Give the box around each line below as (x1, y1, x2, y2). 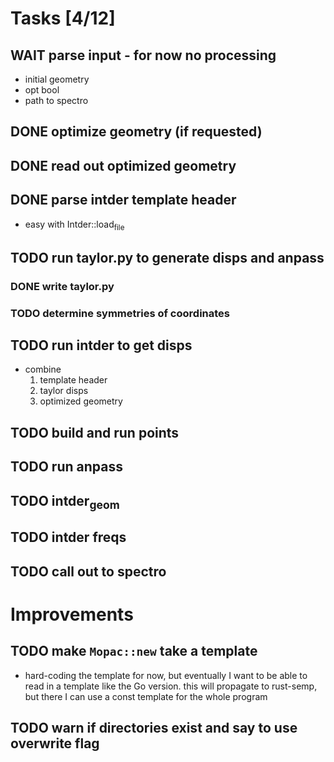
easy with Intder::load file (24, 218, 125, 232)
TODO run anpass (10, 458, 123, 476)
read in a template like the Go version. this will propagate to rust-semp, (24, 680, 318, 692)
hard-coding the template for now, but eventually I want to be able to (24, 669, 308, 681)
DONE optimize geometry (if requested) (10, 123, 263, 141)
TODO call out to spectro (10, 563, 167, 580)
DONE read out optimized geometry (10, 157, 237, 174)
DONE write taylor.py (10, 279, 115, 293)
